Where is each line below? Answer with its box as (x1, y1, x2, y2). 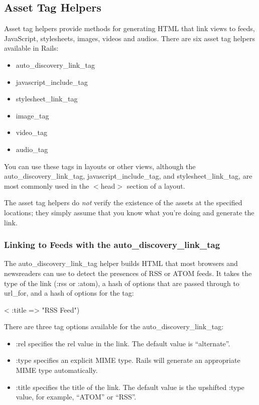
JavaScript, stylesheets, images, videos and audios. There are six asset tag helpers (4, 33, 255, 43)
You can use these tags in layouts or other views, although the (4, 161, 196, 171)
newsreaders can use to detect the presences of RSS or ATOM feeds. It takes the (4, 267, 252, 278)
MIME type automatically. (16, 365, 98, 375)
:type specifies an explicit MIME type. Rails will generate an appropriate (16, 355, 240, 365)
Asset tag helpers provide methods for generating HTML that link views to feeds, (4, 23, 255, 34)
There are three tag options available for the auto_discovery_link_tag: (4, 321, 224, 332)
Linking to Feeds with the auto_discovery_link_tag (4, 238, 220, 251)
